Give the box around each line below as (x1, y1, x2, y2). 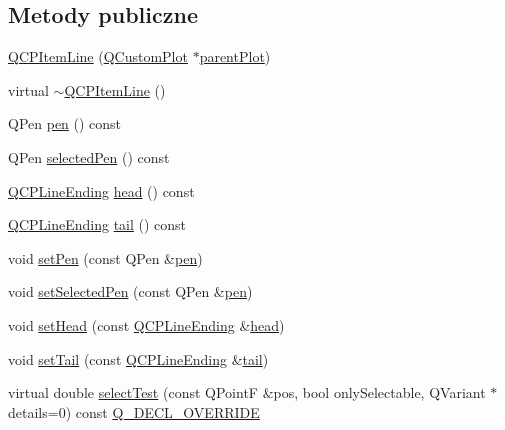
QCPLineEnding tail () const (8, 214, 187, 235)
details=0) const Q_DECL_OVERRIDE (8, 401, 260, 422)
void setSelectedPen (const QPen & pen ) (8, 281, 253, 302)
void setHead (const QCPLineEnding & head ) (8, 314, 285, 335)
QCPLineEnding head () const (8, 180, 195, 201)
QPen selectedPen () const (8, 146, 170, 167)
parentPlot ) (199, 46, 271, 67)
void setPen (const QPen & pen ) (8, 247, 203, 268)
